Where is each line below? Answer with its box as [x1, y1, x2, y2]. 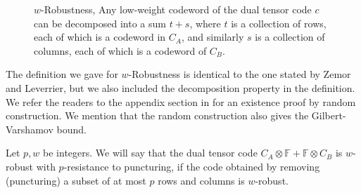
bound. [56, 121, 87, 136]
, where [189, 15, 221, 30]
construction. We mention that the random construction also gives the [6, 108, 309, 123]
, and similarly [181, 29, 244, 44]
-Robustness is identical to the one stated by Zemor [128, 67, 351, 81]
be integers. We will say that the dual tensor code [43, 145, 258, 160]
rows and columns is [158, 173, 245, 187]
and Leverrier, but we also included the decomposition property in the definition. [6, 80, 355, 95]
